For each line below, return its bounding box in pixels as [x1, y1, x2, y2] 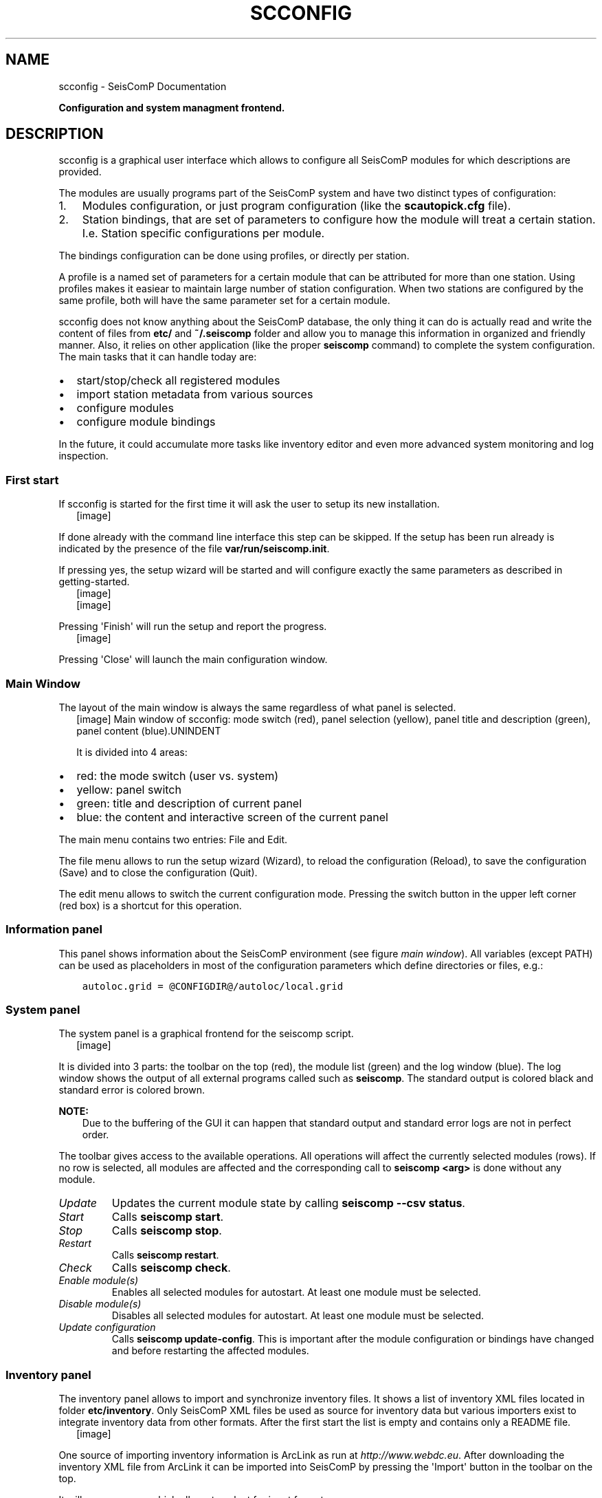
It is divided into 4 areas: [76, 746, 188, 758]
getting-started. [58, 576, 130, 588]
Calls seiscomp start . [111, 1210, 224, 1224]
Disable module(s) [58, 1298, 142, 1310]
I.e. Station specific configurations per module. [82, 226, 325, 241]
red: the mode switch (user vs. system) [76, 768, 279, 783]
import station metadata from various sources [76, 387, 313, 402]
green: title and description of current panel [76, 796, 302, 810]
